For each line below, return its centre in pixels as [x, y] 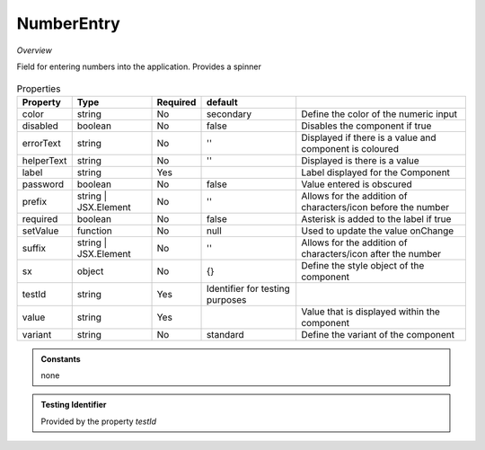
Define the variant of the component [378, 334]
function [94, 231]
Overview [35, 50]
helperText [44, 160]
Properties [39, 88]
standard [225, 334]
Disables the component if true [366, 126]
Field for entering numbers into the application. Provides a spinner [139, 66]
